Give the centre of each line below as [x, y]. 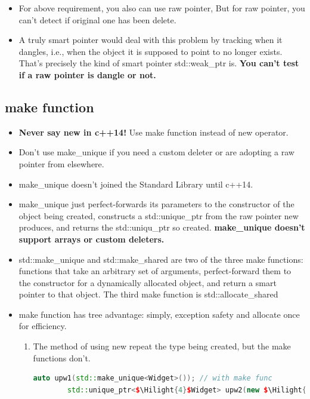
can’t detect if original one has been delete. [97, 19]
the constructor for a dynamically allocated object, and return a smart [148, 282]
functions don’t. [62, 357]
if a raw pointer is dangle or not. [87, 74]
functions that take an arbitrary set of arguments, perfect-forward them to [155, 271]
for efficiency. [43, 326]
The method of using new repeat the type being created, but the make [162, 346]
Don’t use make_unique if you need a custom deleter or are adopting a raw [156, 152]
